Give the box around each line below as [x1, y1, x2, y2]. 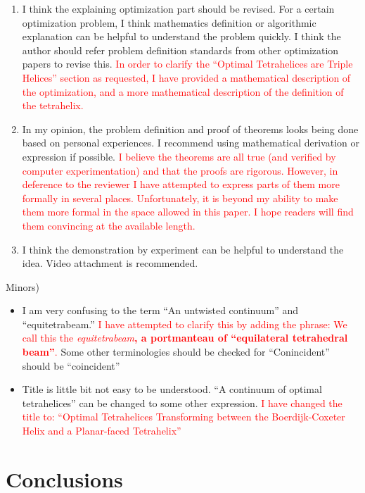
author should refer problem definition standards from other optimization [22, 42, 339, 57]
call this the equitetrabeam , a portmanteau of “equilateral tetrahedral [22, 330, 348, 345]
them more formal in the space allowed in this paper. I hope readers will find [22, 204, 354, 219]
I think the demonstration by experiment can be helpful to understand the [22, 242, 344, 256]
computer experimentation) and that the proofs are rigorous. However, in [22, 163, 338, 177]
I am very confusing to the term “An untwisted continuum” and [22, 303, 299, 318]
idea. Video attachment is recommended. [22, 256, 198, 270]
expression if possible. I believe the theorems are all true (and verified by [22, 149, 336, 163]
